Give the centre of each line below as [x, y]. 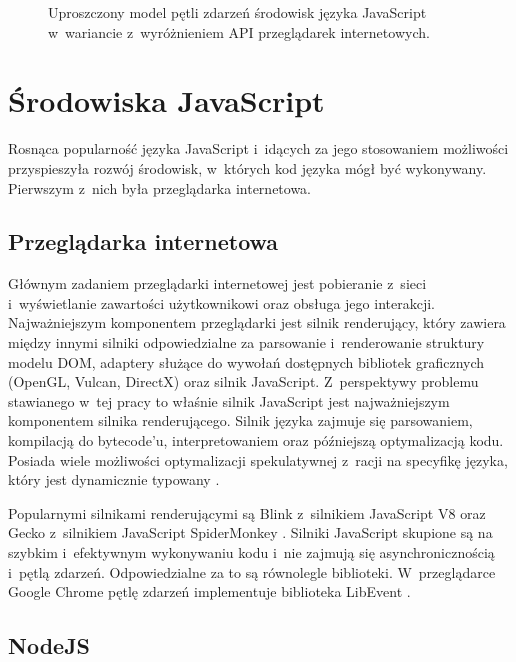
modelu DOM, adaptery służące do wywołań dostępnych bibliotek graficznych [246, 361]
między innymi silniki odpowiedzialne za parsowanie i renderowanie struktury [246, 342]
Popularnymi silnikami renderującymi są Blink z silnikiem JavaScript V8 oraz [247, 512]
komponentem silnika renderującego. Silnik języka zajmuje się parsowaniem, [240, 420]
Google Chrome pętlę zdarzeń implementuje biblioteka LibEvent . [209, 591]
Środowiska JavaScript [166, 100]
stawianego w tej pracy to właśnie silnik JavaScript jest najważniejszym [229, 400]
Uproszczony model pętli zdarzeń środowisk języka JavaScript [237, 12]
